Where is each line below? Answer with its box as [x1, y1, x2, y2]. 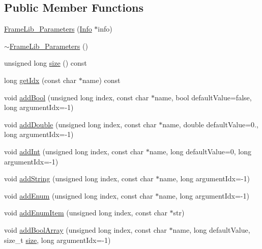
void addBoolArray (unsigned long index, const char [4, 224, 167, 235]
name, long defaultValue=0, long [149, 146, 251, 156]
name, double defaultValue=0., [162, 119, 258, 129]
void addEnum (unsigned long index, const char [4, 190, 153, 201]
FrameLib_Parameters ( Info [4, 23, 92, 34]
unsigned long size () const [4, 58, 87, 68]
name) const [82, 74, 121, 85]
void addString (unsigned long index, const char [4, 173, 154, 184]
